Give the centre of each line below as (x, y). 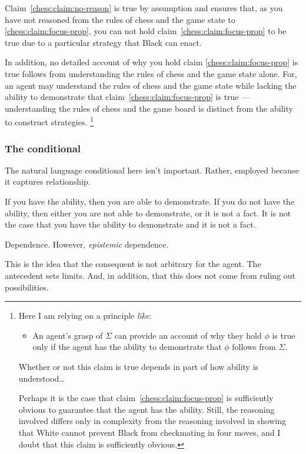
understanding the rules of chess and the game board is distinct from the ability (149, 108)
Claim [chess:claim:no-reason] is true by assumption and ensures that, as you (144, 8)
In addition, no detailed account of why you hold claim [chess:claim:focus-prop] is (152, 62)
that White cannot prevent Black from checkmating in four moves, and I (149, 432)
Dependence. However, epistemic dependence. (87, 244)
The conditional (43, 148)
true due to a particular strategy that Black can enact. (103, 42)
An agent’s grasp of (68, 335)
